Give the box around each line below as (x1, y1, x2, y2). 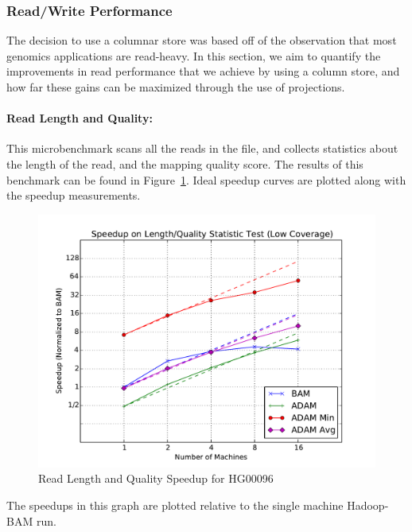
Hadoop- (347, 496, 389, 513)
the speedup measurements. (6, 187, 141, 204)
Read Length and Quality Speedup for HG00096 (38, 470, 274, 487)
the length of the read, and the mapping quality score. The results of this (6, 155, 363, 172)
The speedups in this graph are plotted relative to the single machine (6, 496, 344, 513)
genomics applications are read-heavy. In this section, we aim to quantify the (6, 47, 381, 64)
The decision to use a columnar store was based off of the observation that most (6, 32, 397, 49)
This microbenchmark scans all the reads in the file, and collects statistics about (6, 140, 398, 157)
